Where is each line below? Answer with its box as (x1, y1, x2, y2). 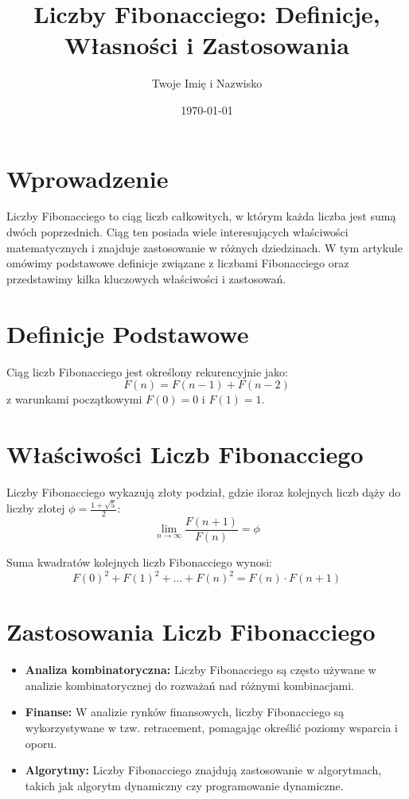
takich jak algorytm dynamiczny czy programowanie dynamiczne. (25, 777, 344, 793)
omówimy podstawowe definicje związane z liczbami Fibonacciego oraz (6, 255, 349, 271)
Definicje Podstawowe (6, 317, 249, 349)
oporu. (25, 735, 57, 751)
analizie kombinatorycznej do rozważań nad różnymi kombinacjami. (25, 676, 354, 693)
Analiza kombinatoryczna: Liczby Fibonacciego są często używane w (25, 661, 376, 678)
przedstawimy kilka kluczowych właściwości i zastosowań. (6, 270, 286, 286)
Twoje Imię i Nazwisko (151, 75, 263, 92)
